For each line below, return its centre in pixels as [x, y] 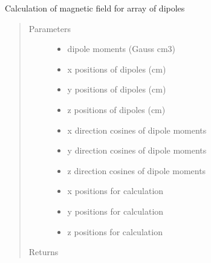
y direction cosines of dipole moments [137, 150]
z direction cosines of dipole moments [137, 170]
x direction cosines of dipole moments [137, 130]
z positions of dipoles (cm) [116, 109]
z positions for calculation [115, 231]
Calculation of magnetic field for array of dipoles [95, 8]
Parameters [50, 28]
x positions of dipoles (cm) [117, 69]
